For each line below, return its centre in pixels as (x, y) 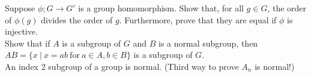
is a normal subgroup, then (208, 43)
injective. (21, 31)
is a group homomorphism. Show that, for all (161, 8)
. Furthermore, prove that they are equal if (198, 19)
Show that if (28, 43)
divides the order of (77, 19)
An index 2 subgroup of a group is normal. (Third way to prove (122, 66)
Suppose (20, 8)
